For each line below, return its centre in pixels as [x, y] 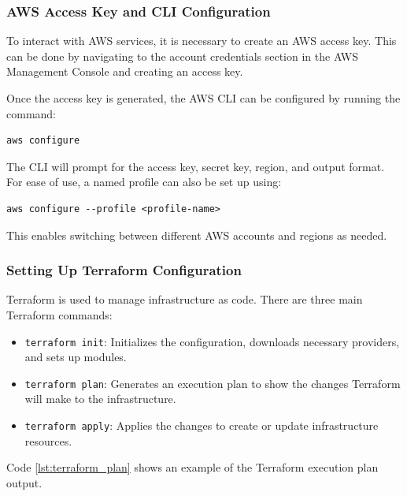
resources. [48, 440]
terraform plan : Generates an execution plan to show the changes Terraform [213, 383]
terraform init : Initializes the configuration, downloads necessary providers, [212, 341]
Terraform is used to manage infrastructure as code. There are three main [185, 299]
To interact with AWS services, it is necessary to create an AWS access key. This [202, 41]
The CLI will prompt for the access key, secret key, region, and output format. [196, 166]
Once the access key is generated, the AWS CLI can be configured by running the [203, 98]
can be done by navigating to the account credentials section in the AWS [183, 56]
